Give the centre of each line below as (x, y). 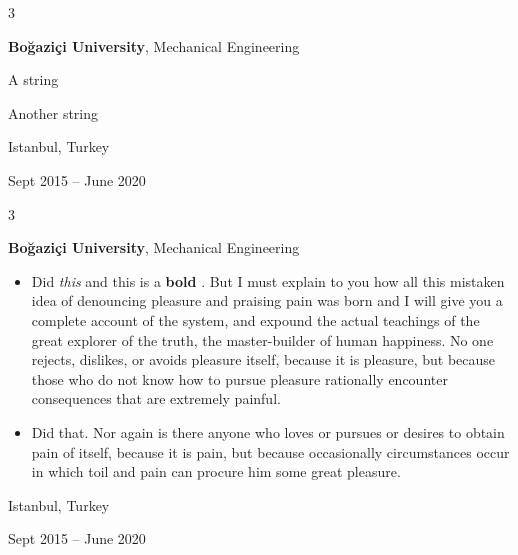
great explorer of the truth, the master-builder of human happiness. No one (262, 339)
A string (33, 79)
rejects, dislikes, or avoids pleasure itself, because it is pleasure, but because (263, 359)
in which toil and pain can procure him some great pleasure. (216, 471)
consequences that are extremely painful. (156, 398)
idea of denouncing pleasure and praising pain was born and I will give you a (267, 300)
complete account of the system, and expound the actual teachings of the (255, 319)
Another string (53, 112)
